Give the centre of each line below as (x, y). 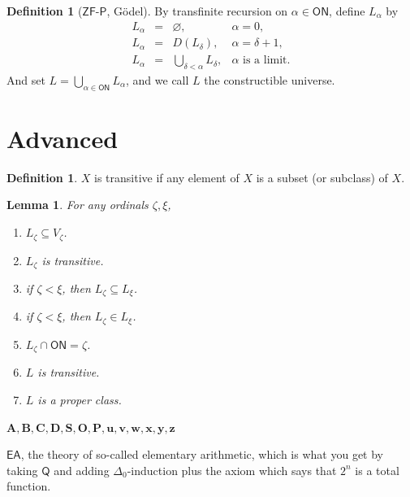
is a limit (265, 61)
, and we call (158, 79)
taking (22, 470)
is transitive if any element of (167, 177)
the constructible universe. (270, 79)
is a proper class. (80, 399)
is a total (377, 470)
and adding (82, 470)
